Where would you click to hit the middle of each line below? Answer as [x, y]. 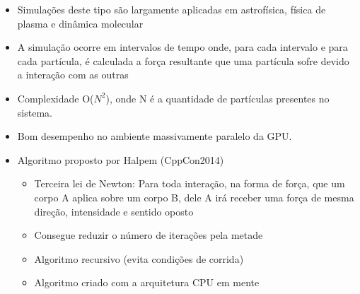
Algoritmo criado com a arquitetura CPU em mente [147, 282]
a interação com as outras [73, 75]
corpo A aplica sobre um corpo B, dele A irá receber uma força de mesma [194, 197]
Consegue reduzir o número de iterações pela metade [149, 235]
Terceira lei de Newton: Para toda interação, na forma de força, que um [190, 183]
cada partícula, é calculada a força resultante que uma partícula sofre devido [183, 60]
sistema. [35, 112]
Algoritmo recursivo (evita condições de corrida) [139, 258]
